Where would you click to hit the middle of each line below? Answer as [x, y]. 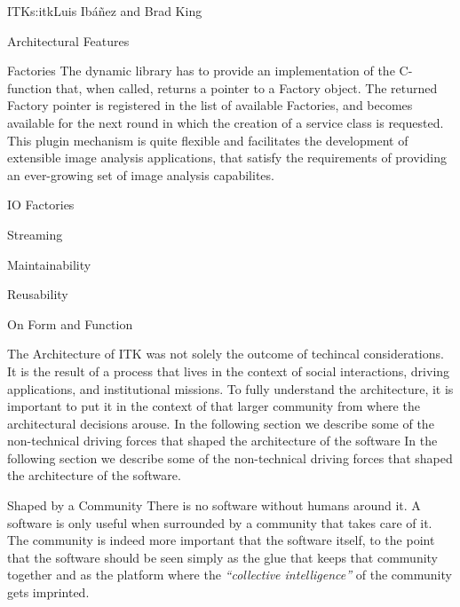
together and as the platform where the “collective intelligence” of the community [230, 575]
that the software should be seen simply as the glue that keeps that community [223, 557]
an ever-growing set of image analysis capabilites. [141, 174]
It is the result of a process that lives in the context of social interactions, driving [229, 371]
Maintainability [49, 264]
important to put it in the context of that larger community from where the [214, 406]
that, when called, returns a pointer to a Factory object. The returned [246, 87]
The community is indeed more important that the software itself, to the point [221, 540]
